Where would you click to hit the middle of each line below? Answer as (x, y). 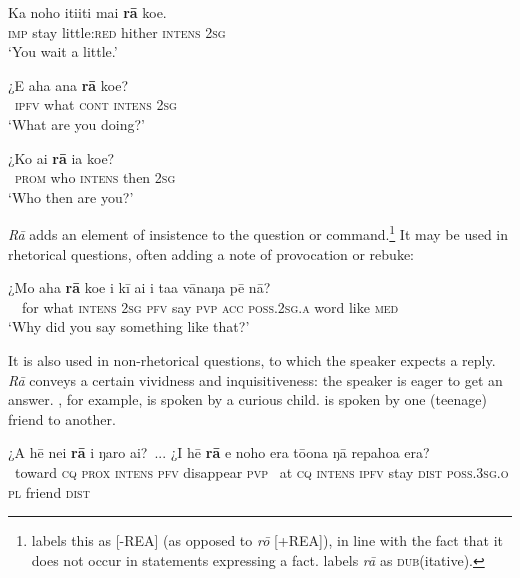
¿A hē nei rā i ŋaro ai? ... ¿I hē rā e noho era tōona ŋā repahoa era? (219, 452)
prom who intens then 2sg (95, 177)
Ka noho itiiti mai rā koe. (87, 12)
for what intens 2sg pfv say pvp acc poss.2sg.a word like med (210, 306)
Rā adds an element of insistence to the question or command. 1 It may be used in (258, 232)
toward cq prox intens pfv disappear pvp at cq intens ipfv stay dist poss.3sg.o (261, 471)
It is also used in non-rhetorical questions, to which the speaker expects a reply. (252, 359)
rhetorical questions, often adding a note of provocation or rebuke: (211, 253)
